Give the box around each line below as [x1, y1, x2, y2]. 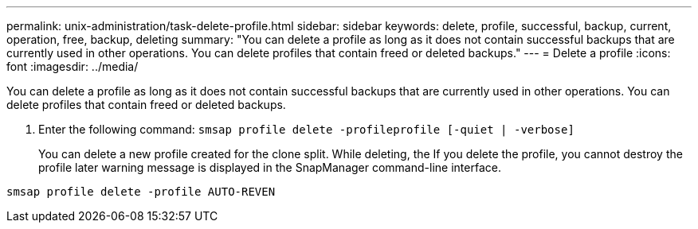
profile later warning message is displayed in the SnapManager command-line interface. [38, 161, 501, 174]
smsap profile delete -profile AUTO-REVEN [6, 185, 276, 198]
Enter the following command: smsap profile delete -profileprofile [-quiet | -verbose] [38, 122, 574, 136]
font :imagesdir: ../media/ [6, 60, 139, 73]
